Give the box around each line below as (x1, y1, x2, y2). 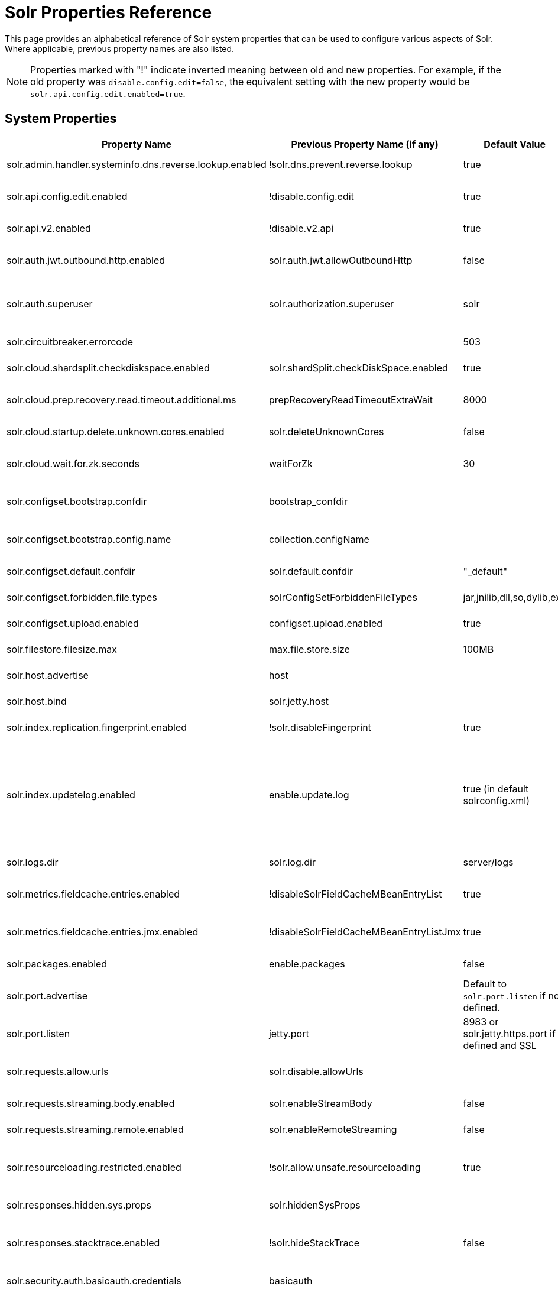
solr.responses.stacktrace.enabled (7, 1236, 160, 1249)
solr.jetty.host (268, 695, 329, 707)
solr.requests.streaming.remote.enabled (7, 1123, 184, 1135)
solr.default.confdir (268, 565, 353, 577)
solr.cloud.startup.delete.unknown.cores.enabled (7, 425, 225, 438)
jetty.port (268, 1027, 309, 1039)
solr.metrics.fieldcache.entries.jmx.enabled (7, 925, 199, 938)
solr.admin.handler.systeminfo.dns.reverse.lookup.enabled (7, 158, 267, 170)
